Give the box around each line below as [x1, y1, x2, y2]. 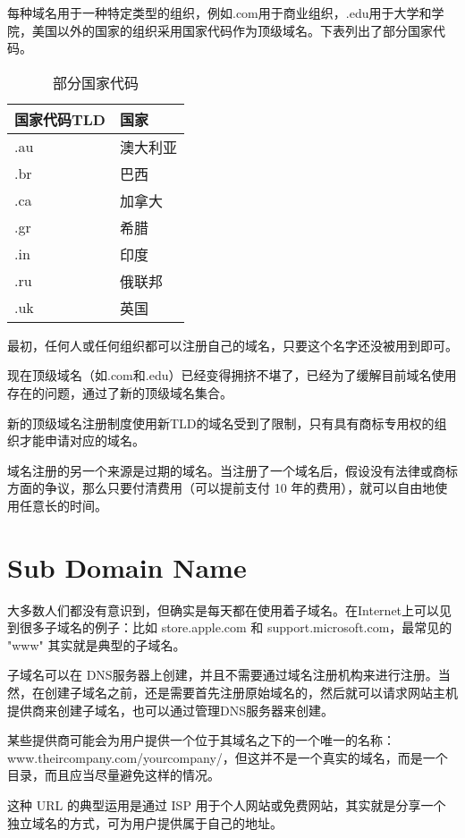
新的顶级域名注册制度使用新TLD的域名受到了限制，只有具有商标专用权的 [7, 413, 435, 432]
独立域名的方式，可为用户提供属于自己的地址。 [7, 813, 283, 832]
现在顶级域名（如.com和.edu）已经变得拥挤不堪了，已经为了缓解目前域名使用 [7, 366, 457, 385]
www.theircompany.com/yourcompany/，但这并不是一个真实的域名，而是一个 [7, 748, 448, 766]
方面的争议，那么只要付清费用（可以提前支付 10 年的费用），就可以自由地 [7, 478, 435, 497]
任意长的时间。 [19, 495, 107, 514]
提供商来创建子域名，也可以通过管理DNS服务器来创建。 [7, 700, 334, 719]
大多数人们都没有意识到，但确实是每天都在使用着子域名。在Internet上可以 [7, 600, 440, 619]
